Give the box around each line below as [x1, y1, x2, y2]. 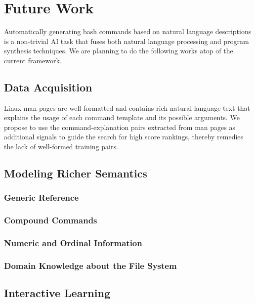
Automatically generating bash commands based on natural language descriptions [4, 26, 252, 37]
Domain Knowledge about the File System [4, 259, 177, 271]
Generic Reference [4, 191, 79, 204]
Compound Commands [4, 214, 97, 226]
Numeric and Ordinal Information [4, 237, 142, 249]
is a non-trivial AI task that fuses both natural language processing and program [4, 36, 249, 46]
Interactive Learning [4, 285, 110, 301]
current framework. [4, 55, 62, 65]
